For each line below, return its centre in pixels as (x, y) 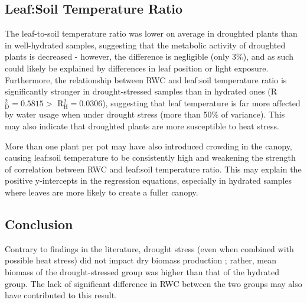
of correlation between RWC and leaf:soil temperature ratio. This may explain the (153, 169)
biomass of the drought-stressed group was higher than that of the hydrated (142, 271)
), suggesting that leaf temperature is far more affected (201, 102)
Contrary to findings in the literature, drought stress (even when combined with (149, 248)
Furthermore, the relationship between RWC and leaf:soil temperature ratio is (146, 79)
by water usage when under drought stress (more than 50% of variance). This (145, 114)
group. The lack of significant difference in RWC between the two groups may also (153, 283)
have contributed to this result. (61, 295)
